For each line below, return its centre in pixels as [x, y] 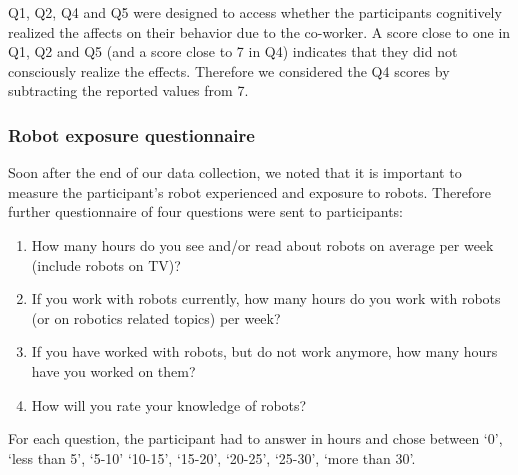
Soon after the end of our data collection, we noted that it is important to [235, 172]
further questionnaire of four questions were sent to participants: [205, 211]
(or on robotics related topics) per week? [156, 317]
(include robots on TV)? [106, 264]
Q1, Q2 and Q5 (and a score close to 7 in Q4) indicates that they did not [233, 51]
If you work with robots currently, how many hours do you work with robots [266, 298]
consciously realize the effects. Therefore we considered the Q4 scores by [229, 70]
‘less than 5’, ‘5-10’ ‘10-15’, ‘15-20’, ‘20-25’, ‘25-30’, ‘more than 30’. [212, 457]
